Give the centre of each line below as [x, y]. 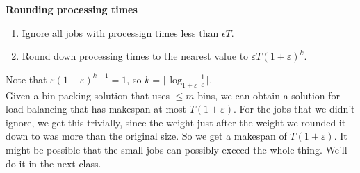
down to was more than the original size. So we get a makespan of [146, 136]
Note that [26, 79]
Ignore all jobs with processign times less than [120, 32]
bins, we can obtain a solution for [269, 95]
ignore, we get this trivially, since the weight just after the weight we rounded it [176, 122]
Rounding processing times [72, 9]
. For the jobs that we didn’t [294, 109]
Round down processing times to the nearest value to [135, 56]
